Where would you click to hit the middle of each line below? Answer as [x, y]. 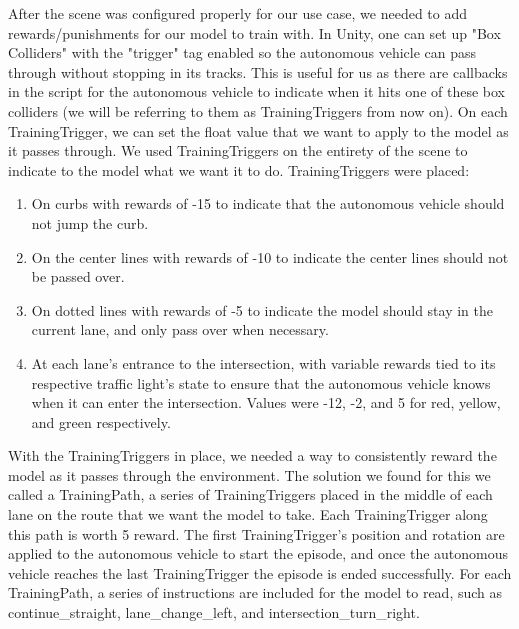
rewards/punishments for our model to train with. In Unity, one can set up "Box [254, 32]
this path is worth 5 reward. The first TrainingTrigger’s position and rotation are [256, 533]
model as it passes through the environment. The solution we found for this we [249, 474]
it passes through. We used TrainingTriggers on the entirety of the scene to [238, 150]
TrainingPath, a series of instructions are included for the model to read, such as [255, 592]
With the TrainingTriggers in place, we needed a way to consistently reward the [252, 455]
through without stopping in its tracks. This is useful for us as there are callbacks [258, 71]
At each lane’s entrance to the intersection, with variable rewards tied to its [263, 362]
